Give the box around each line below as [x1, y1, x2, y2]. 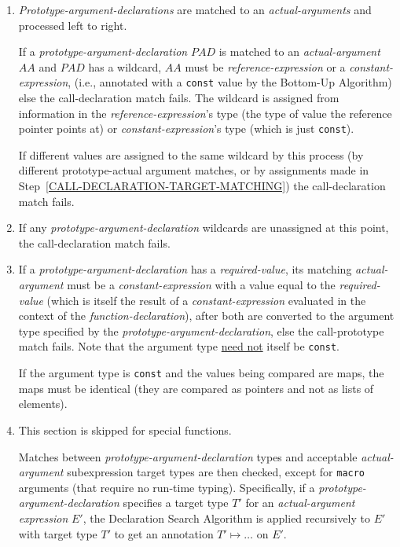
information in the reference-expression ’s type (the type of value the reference [18, 105, 392, 121]
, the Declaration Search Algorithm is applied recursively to [83, 509, 371, 526]
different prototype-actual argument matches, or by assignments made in [18, 162, 369, 178]
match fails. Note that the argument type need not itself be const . [18, 338, 339, 354]
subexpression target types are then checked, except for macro [67, 464, 365, 480]
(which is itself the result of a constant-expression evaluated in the [46, 292, 366, 308]
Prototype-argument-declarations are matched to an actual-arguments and [18, 2, 372, 17]
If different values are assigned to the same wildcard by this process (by [18, 146, 364, 163]
